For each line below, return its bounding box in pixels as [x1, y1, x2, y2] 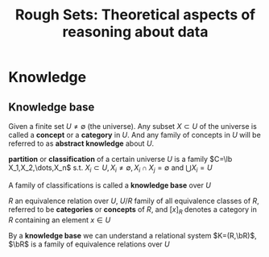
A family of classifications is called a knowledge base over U [8, 180, 212, 190]
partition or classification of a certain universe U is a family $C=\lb [8, 155, 233, 164]
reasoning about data [62, 23, 209, 41]
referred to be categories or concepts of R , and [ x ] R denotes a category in [8, 204, 258, 216]
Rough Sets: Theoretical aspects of [14, 6, 256, 24]
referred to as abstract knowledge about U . [8, 139, 155, 148]
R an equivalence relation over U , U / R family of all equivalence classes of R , [8, 196, 259, 205]
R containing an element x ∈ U [8, 215, 111, 225]
